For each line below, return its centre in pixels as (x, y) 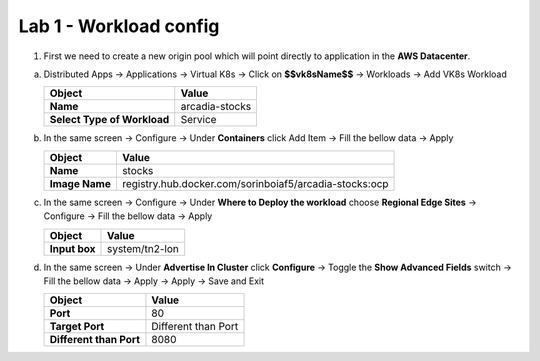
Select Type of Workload (109, 120)
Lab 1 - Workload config (119, 26)
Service (198, 120)
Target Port (77, 327)
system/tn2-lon (143, 248)
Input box (72, 248)
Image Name (80, 183)
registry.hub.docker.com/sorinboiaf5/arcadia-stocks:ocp (255, 183)
